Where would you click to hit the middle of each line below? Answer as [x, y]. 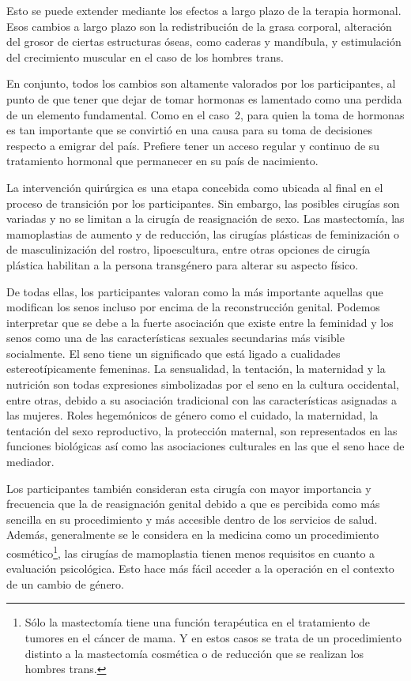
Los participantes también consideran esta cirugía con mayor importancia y [189, 488]
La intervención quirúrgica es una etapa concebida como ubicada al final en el [195, 187]
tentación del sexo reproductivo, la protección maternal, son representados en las [202, 430]
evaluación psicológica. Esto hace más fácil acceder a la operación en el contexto [200, 568]
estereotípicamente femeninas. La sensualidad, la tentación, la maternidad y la [196, 369]
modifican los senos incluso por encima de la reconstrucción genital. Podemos [193, 307]
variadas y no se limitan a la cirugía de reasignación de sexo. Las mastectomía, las [205, 218]
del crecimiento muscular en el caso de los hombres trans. [145, 56]
